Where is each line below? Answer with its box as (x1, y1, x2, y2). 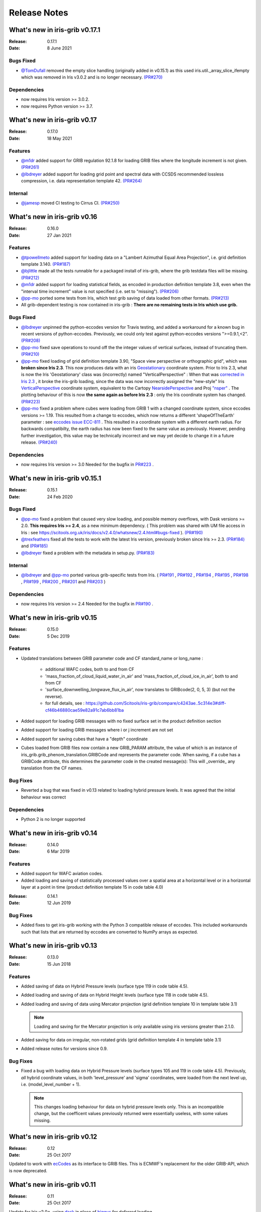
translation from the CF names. (21, 765, 83, 771)
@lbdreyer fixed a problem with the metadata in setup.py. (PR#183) (21, 550, 155, 556)
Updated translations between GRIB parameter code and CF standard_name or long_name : (21, 655, 203, 661)
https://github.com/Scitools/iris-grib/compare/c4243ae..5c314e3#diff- (85, 701, 227, 706)
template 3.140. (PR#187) (21, 261, 71, 267)
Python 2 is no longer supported (21, 816, 86, 822)
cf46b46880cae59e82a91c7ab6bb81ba (45, 707, 124, 713)
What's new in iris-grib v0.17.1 (9, 26, 101, 34)
